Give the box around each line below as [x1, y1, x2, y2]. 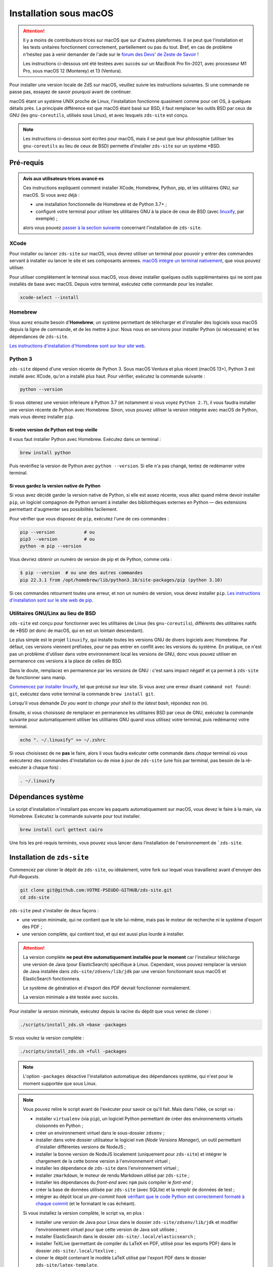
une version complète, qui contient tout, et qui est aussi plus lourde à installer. [22, 930, 185, 937]
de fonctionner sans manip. [9, 674, 67, 680]
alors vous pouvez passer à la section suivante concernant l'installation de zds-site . [23, 225, 202, 231]
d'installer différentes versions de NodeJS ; [35, 1144, 126, 1150]
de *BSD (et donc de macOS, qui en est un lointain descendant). [9, 627, 144, 633]
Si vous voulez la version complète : [9, 1034, 84, 1041]
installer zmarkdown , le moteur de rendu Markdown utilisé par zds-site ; [35, 1172, 190, 1178]
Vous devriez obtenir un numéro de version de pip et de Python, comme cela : [9, 556, 172, 563]
